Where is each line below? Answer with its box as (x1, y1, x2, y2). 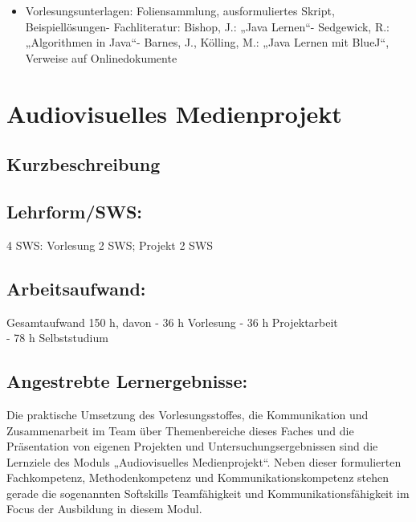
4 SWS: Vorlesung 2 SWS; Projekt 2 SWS (6, 236, 214, 253)
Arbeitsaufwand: (6, 275, 146, 300)
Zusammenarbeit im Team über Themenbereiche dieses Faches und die (6, 422, 354, 438)
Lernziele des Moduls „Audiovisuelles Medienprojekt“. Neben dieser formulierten (6, 453, 402, 470)
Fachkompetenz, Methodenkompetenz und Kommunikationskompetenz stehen (6, 469, 389, 486)
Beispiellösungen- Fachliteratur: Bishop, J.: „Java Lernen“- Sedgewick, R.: (25, 18, 390, 35)
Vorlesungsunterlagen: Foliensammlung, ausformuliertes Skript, (25, 2, 335, 18)
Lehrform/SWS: (6, 198, 143, 223)
